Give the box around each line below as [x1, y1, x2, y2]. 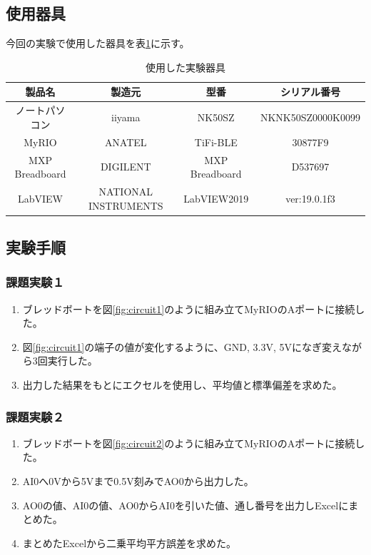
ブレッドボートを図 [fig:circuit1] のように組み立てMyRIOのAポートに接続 [22, 301, 355, 316]
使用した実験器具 [146, 59, 225, 74]
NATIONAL [98, 183, 153, 198]
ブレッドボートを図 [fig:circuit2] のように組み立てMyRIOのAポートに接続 [22, 435, 355, 450]
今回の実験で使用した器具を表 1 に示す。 [6, 36, 190, 51]
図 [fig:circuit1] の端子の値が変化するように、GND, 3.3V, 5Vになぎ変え [22, 339, 342, 354]
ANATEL [104, 134, 147, 149]
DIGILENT [100, 159, 151, 174]
